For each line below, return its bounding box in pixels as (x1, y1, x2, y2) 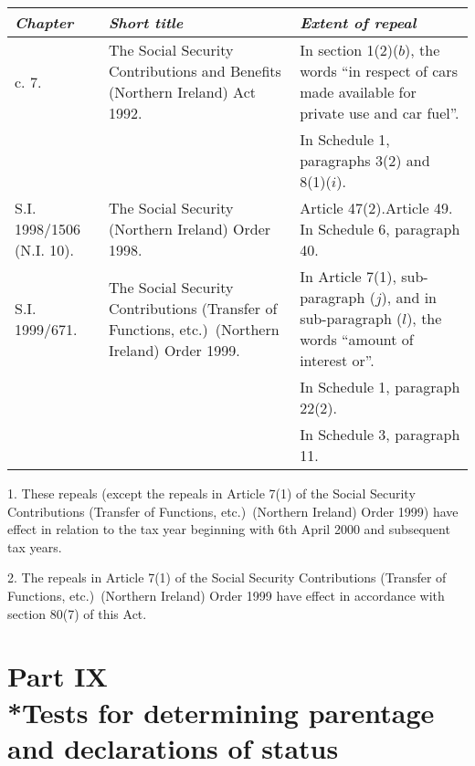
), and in (381, 287, 437, 308)
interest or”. (300, 350, 375, 371)
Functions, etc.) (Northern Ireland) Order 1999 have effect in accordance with (7, 585, 445, 604)
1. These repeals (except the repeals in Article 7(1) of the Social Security (7, 484, 416, 502)
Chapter (15, 12, 74, 33)
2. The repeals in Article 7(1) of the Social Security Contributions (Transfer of (7, 568, 447, 587)
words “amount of (300, 329, 414, 350)
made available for (300, 81, 417, 102)
